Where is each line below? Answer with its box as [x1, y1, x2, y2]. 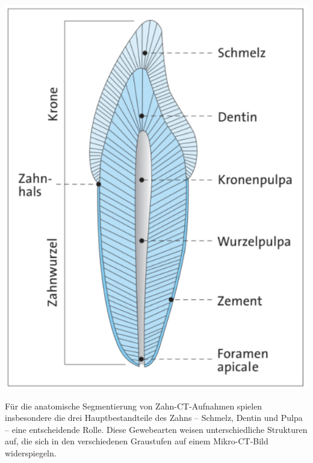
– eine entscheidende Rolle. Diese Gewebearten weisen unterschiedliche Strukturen [5, 423, 308, 435]
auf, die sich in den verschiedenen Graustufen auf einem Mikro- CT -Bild [5, 435, 268, 447]
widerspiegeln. [5, 447, 57, 459]
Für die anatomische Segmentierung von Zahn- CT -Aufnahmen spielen [5, 399, 262, 412]
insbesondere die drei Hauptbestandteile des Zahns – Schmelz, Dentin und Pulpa [5, 411, 303, 424]
